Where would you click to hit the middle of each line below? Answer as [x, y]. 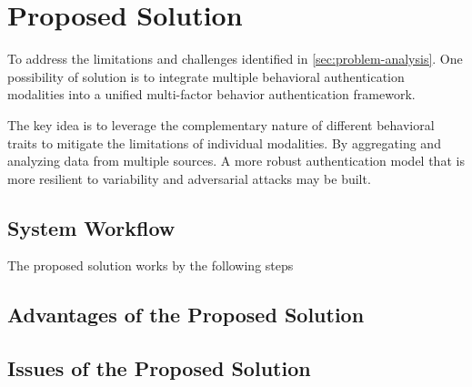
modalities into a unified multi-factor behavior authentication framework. [211, 94]
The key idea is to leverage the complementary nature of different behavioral [221, 124]
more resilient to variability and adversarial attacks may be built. [189, 178]
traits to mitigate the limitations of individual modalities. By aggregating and [224, 143]
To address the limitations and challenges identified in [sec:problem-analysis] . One [235, 59]
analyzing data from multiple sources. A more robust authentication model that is [236, 161]
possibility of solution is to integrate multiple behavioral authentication [206, 76]
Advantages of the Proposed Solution [186, 315]
